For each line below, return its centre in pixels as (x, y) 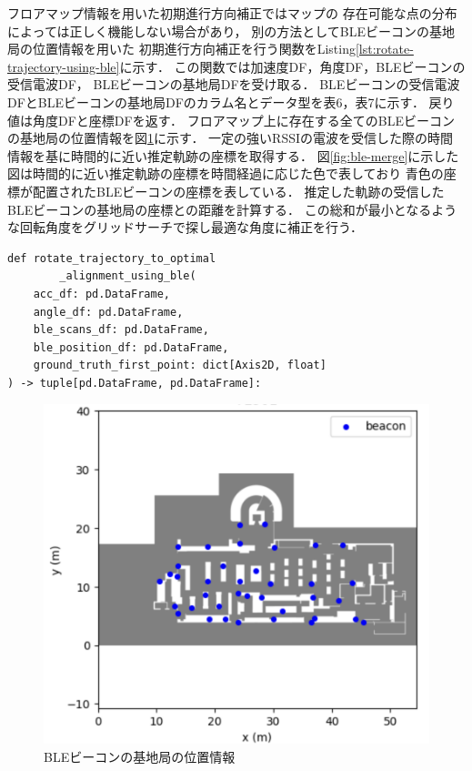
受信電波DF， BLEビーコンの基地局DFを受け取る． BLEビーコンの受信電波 (234, 84)
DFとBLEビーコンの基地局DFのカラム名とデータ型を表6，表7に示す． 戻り (231, 101)
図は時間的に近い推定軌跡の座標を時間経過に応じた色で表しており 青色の (226, 173)
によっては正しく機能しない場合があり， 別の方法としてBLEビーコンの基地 (231, 30)
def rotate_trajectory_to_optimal (112, 258)
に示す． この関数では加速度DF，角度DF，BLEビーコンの (292, 66)
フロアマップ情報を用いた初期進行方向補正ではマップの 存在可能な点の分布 (232, 13)
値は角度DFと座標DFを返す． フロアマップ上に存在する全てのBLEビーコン (231, 120)
